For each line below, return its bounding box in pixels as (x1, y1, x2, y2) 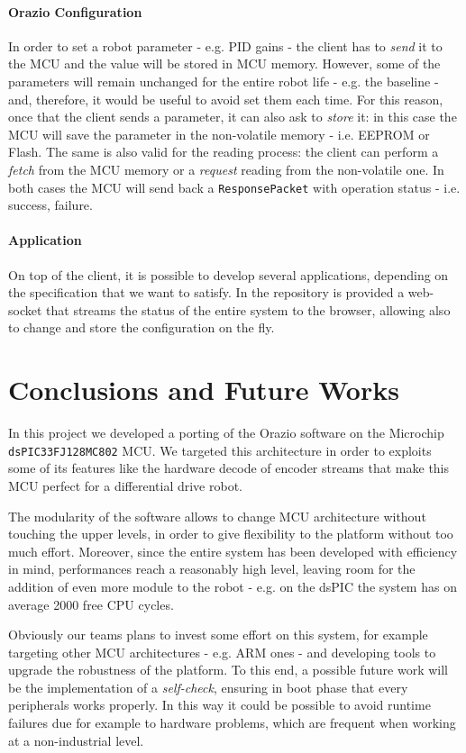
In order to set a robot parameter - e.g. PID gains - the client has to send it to (8, 36, 443, 55)
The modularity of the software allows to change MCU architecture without (8, 506, 426, 525)
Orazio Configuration (8, 2, 142, 21)
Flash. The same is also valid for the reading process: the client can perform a (8, 142, 439, 161)
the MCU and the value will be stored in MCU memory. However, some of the (8, 54, 441, 73)
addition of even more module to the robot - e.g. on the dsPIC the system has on (8, 576, 457, 595)
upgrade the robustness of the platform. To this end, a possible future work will (8, 660, 448, 679)
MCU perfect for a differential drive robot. (8, 476, 242, 494)
